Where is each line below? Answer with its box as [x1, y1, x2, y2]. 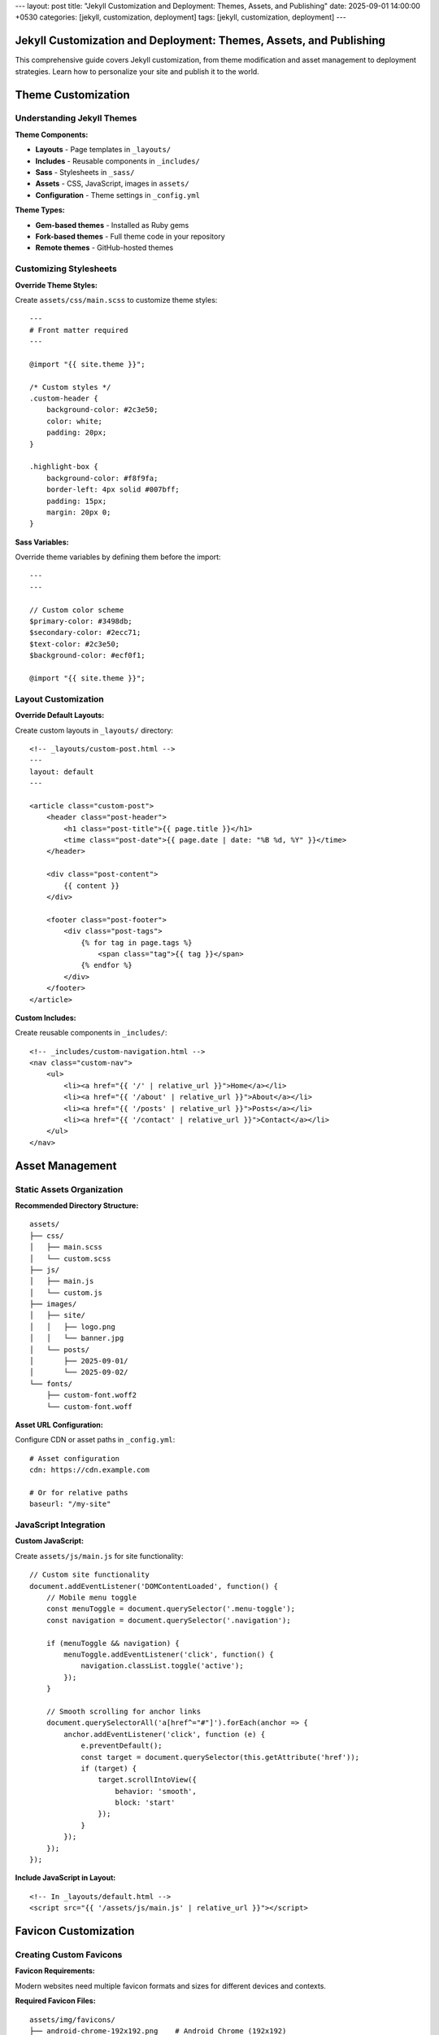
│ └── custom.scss [29, 1254, 111, 1263]
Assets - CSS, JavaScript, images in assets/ [35, 179, 190, 189]
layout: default [29, 767, 94, 777]
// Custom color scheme [29, 605, 124, 615]
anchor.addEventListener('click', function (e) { [63, 1730, 266, 1739]
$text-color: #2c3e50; [29, 639, 120, 649]
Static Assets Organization [15, 1184, 124, 1195]
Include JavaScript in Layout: [15, 1873, 116, 1883]
